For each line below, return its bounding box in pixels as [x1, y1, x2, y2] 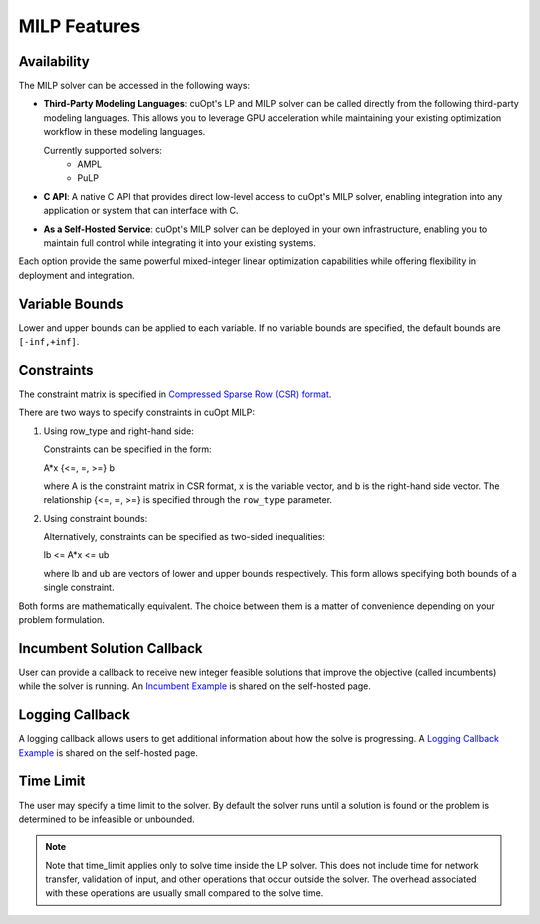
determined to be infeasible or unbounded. [18, 813, 195, 825]
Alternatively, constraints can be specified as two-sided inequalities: [43, 531, 325, 543]
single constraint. [43, 581, 115, 594]
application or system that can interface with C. [43, 205, 239, 217]
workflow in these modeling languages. [43, 126, 206, 138]
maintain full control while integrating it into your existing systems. [43, 236, 317, 249]
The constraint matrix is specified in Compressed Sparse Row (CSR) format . [18, 388, 332, 400]
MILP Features [18, 15, 141, 37]
